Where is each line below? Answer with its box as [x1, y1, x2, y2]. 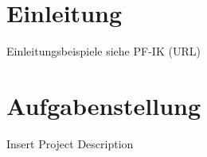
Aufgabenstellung [6, 89, 201, 121]
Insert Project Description [6, 135, 134, 151]
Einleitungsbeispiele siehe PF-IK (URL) [6, 43, 201, 59]
